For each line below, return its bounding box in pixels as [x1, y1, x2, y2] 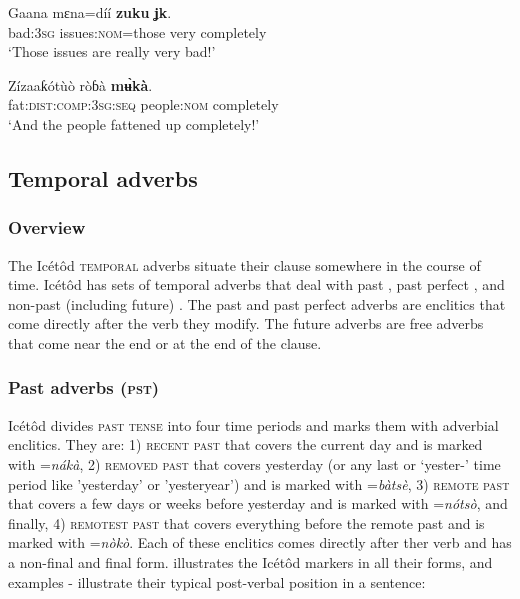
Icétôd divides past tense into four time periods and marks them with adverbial [8, 414, 499, 435]
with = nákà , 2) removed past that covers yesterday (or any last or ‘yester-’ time [8, 453, 501, 474]
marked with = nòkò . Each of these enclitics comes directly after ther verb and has [8, 532, 512, 553]
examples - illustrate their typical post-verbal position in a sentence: [8, 571, 426, 592]
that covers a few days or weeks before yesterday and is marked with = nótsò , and [8, 493, 508, 514]
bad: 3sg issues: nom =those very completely [8, 21, 267, 42]
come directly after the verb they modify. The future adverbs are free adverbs [8, 313, 484, 334]
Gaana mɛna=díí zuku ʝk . [8, 2, 172, 22]
